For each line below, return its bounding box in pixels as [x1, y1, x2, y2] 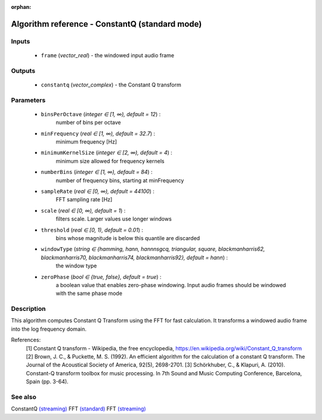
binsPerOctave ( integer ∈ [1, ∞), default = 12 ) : [41, 110, 161, 117]
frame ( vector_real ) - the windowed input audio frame [41, 51, 175, 59]
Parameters [11, 96, 46, 104]
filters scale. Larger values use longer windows [55, 215, 172, 223]
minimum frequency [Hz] [55, 138, 117, 145]
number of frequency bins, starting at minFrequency [55, 176, 184, 184]
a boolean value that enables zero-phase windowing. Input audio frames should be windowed [55, 281, 286, 288]
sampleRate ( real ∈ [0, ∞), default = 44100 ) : [41, 188, 155, 195]
